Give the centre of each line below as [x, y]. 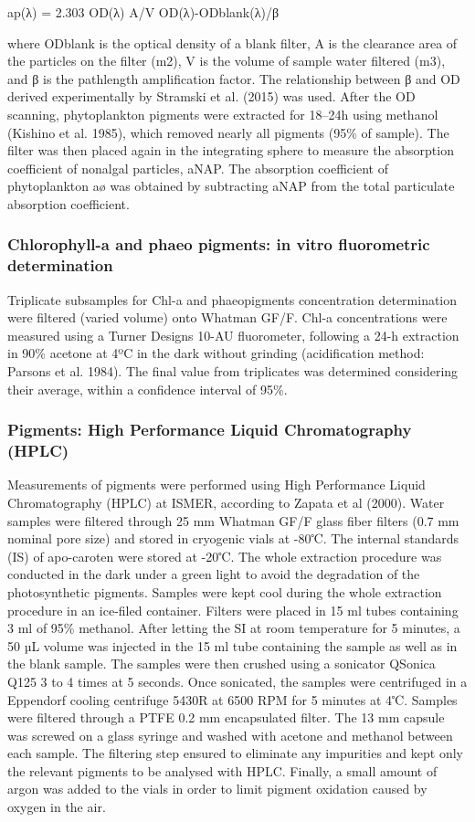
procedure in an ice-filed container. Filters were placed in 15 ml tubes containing [233, 610]
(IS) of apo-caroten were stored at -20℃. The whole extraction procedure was [225, 556]
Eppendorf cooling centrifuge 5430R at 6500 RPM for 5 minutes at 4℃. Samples [232, 699]
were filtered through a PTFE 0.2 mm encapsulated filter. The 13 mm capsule [226, 717]
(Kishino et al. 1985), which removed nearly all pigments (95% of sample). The [228, 132]
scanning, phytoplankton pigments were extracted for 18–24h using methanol [223, 114]
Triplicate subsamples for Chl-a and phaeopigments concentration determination [232, 299]
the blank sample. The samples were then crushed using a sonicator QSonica [222, 664]
